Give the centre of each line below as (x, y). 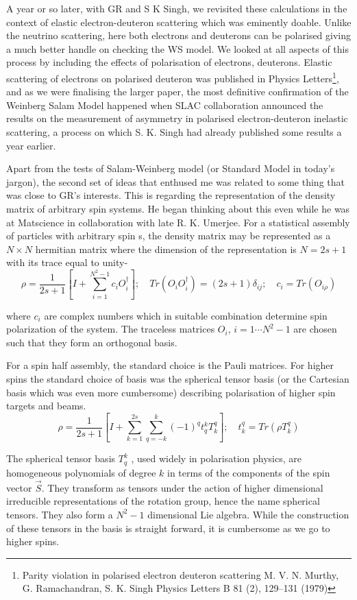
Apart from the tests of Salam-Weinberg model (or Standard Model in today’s (171, 168)
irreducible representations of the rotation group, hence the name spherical (163, 501)
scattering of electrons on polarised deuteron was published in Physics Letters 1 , (173, 77)
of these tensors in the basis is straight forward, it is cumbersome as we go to (168, 528)
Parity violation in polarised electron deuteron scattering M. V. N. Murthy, (180, 574)
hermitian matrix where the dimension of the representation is (166, 249)
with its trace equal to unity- (67, 262)
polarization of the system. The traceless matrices (111, 329)
